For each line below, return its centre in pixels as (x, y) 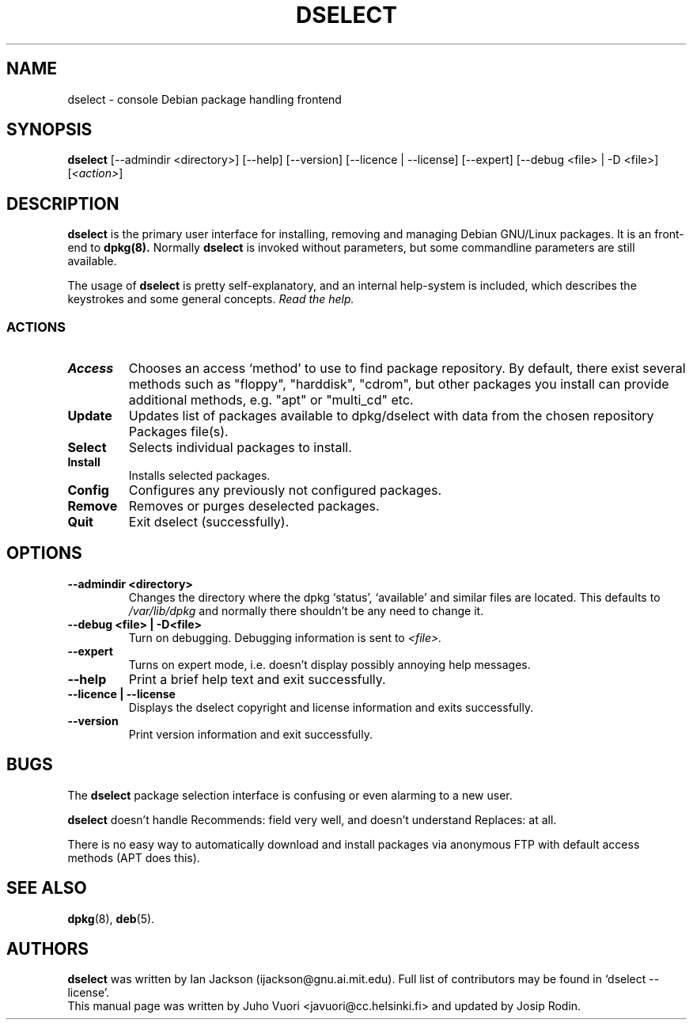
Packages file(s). (178, 432)
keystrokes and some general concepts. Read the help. (211, 299)
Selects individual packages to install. (240, 448)
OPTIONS (44, 553)
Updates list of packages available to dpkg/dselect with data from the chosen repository (391, 416)
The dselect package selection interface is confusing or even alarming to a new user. (290, 795)
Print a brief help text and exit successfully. (257, 679)
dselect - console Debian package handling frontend (204, 99)
